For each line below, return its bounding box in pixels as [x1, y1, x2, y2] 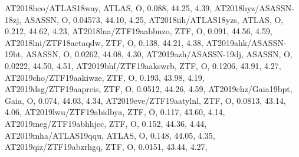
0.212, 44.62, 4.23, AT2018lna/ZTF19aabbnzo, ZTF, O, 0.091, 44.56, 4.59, [5, 25, 272, 37]
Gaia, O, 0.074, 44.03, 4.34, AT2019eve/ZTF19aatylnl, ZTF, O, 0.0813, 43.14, [5, 94, 286, 106]
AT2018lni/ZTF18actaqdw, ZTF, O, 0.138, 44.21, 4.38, [5, 36, 203, 48]
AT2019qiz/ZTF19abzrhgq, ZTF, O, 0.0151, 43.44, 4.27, [5, 140, 208, 153]
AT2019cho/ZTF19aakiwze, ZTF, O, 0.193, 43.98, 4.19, [5, 71, 205, 83]
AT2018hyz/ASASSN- [214, 2, 294, 14]
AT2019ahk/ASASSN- [206, 36, 287, 48]
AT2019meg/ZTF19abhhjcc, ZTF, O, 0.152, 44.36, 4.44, [5, 117, 207, 129]
